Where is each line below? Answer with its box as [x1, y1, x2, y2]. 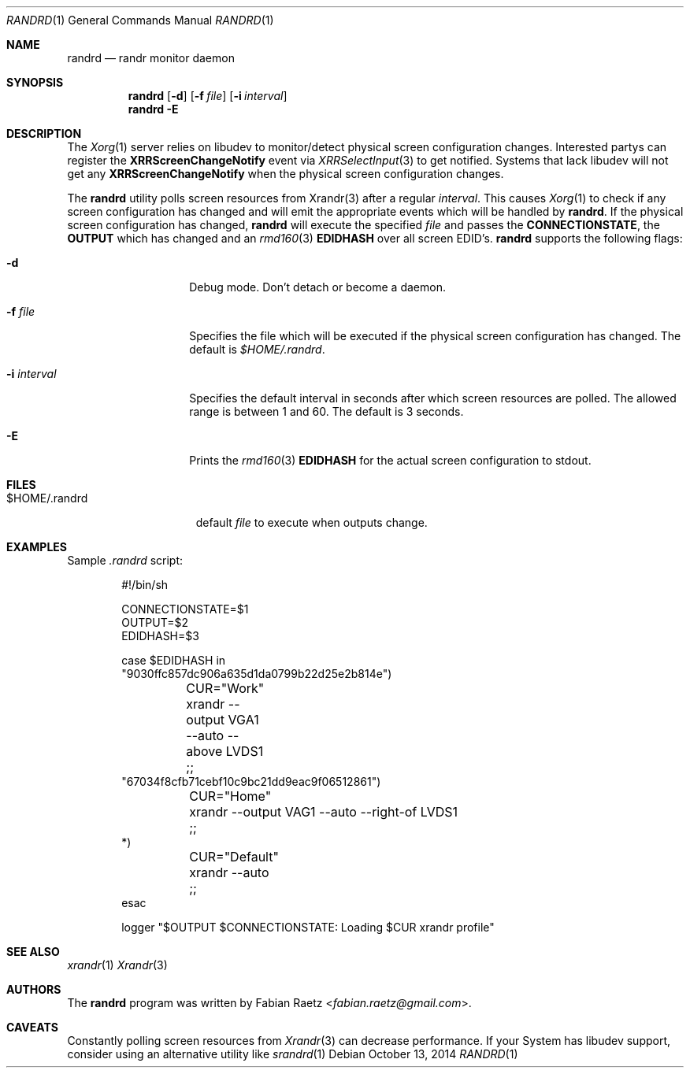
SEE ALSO [6, 945, 60, 958]
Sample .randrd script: [67, 554, 184, 567]
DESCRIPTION [6, 127, 82, 140]
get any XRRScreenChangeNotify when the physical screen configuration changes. [67, 167, 504, 180]
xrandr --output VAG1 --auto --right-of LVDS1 [189, 804, 458, 820]
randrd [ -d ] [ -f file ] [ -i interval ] [128, 89, 287, 102]
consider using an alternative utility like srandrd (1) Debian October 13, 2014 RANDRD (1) [67, 1047, 518, 1061]
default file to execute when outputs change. [195, 516, 428, 529]
